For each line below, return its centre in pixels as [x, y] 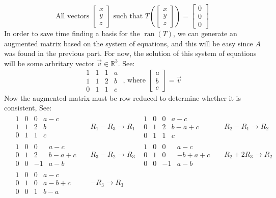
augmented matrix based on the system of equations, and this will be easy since [129, 43]
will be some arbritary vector [49, 63]
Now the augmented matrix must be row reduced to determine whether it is [123, 97]
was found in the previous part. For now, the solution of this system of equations [130, 53]
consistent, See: [28, 108]
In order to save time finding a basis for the [72, 33]
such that [128, 16]
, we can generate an [205, 33]
